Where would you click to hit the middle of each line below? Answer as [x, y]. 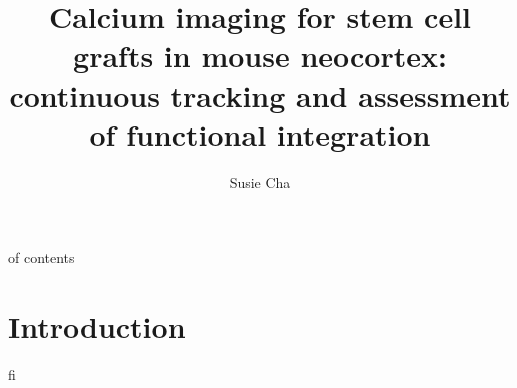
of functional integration [260, 133]
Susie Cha [260, 181]
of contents [41, 257]
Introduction [97, 326]
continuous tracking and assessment [260, 94]
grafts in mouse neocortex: [260, 55]
